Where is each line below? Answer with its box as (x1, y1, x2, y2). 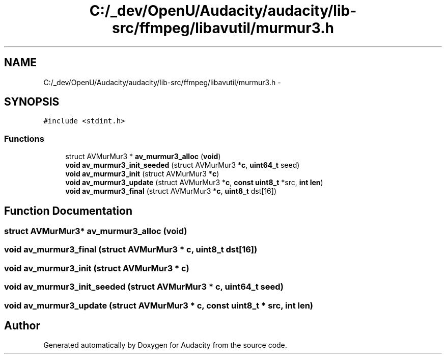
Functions (4, 133, 44, 144)
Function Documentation (4, 204, 132, 217)
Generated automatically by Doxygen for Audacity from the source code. (43, 341, 287, 350)
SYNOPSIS (4, 95, 60, 109)
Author (4, 319, 40, 332)
